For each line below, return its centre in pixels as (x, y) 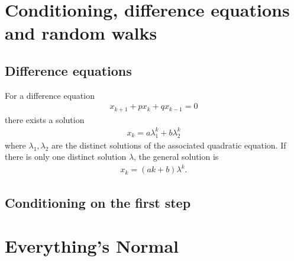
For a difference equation (50, 95)
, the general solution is (176, 157)
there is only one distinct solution (66, 157)
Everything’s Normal (92, 246)
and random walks (81, 33)
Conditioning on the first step (98, 202)
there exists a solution (45, 119)
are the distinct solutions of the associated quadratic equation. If (169, 145)
